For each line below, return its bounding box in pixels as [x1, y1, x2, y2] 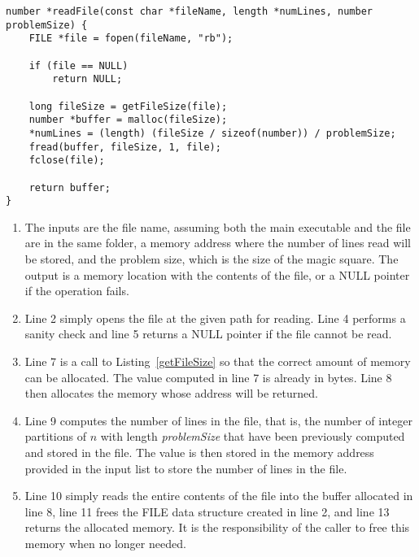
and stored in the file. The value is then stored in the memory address [24, 443, 374, 460]
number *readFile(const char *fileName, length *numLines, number [6, 6, 373, 17]
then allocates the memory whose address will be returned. [24, 385, 318, 402]
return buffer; [28, 181, 111, 194]
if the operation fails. [24, 282, 129, 299]
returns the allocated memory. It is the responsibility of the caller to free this [24, 519, 410, 536]
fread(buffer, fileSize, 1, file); [28, 141, 221, 153]
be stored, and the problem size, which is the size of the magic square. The [24, 250, 399, 268]
